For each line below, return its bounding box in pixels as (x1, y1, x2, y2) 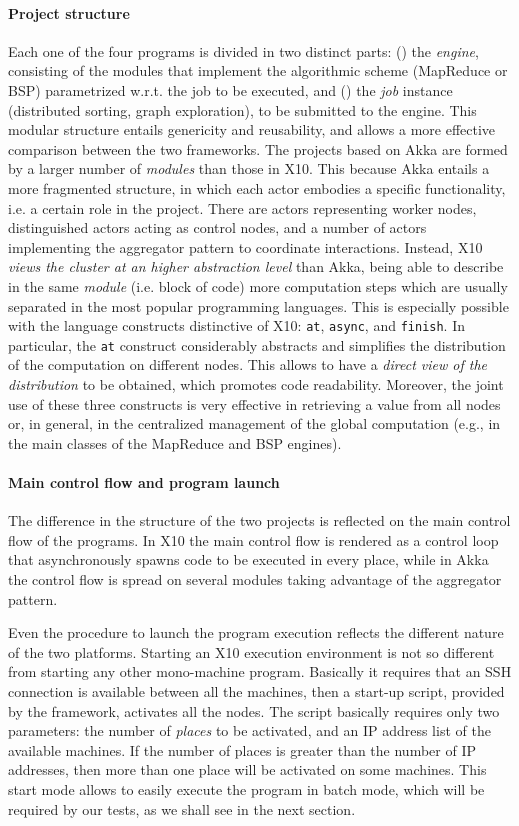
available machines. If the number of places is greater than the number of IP (8, 739, 477, 760)
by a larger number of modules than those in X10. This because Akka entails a (8, 158, 490, 179)
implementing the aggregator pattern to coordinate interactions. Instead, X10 (8, 236, 483, 257)
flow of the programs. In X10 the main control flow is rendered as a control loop (8, 529, 499, 550)
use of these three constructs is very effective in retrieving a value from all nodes (8, 393, 501, 414)
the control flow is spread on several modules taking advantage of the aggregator (8, 568, 502, 589)
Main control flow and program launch (8, 471, 280, 492)
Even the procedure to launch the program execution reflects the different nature (8, 622, 504, 643)
